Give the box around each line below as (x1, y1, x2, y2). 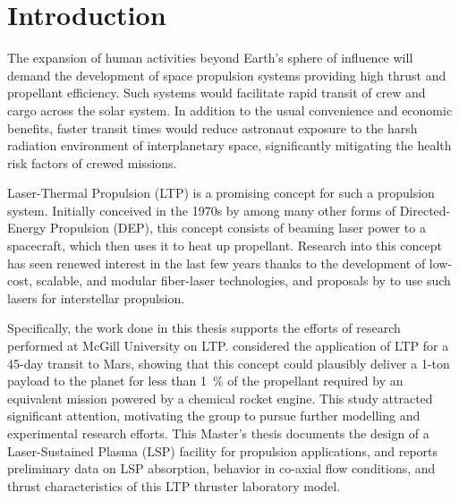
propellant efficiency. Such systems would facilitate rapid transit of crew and (7, 83, 426, 102)
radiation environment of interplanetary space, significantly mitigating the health (7, 136, 452, 155)
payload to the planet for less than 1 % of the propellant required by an (7, 371, 404, 390)
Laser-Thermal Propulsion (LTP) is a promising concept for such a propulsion (7, 183, 435, 202)
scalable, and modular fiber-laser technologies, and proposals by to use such (36, 271, 451, 290)
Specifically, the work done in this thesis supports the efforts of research (7, 318, 401, 337)
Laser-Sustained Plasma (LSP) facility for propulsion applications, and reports (7, 441, 438, 460)
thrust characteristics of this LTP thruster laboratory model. (7, 476, 341, 495)
